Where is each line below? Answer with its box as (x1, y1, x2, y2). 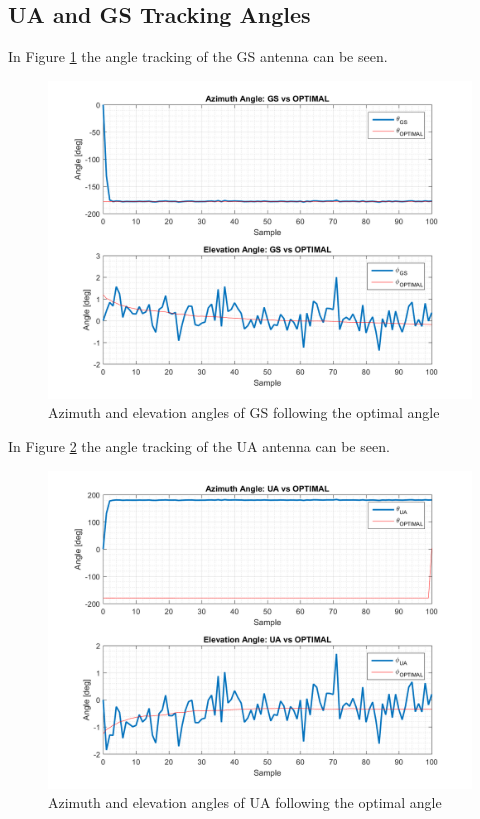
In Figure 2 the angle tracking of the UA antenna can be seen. (8, 435, 390, 456)
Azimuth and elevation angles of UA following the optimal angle (48, 792, 442, 813)
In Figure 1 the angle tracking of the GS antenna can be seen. (8, 46, 388, 67)
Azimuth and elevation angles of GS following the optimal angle (48, 402, 440, 423)
